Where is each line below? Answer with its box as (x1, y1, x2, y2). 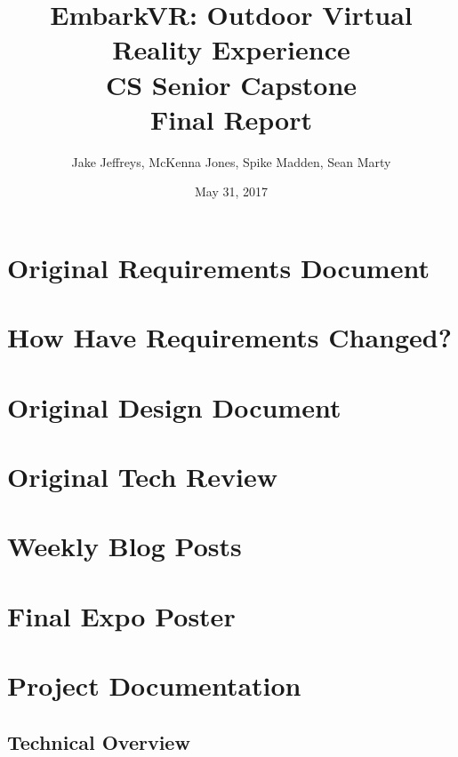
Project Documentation (7, 667, 301, 704)
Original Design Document (7, 388, 341, 425)
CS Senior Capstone (105, 66, 358, 102)
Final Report (149, 100, 312, 137)
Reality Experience (112, 31, 350, 68)
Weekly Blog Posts (7, 528, 242, 564)
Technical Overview (7, 728, 190, 755)
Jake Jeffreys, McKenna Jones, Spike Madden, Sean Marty (71, 152, 391, 171)
